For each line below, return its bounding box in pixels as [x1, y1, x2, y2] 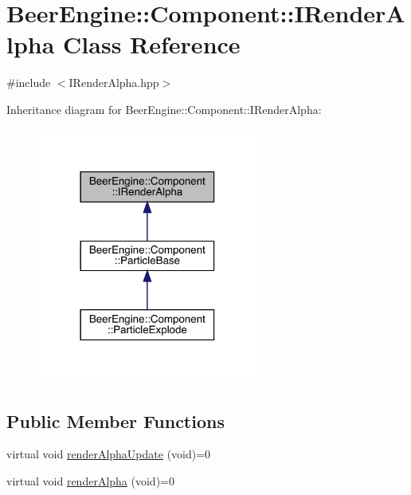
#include [6, 74, 51, 91]
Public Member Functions [6, 408, 225, 433]
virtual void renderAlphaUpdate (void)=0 [6, 446, 211, 462]
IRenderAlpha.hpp [68, 74, 159, 91]
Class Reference [63, 28, 241, 61]
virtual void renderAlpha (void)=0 [6, 472, 174, 489]
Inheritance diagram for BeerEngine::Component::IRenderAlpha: [6, 100, 322, 117]
